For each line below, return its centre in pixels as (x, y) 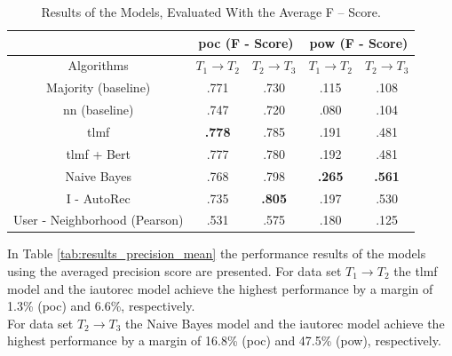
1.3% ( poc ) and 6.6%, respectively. (101, 306)
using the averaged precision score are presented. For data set (174, 271)
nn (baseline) (98, 110)
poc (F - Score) (246, 42)
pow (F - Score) (359, 42)
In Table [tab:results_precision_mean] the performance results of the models (217, 253)
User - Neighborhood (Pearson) (99, 220)
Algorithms (98, 65)
